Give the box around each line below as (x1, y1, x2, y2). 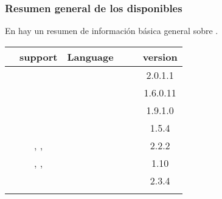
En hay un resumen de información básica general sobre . (5, 24, 218, 37)
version (142, 49, 178, 64)
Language (67, 49, 114, 64)
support (19, 49, 58, 64)
